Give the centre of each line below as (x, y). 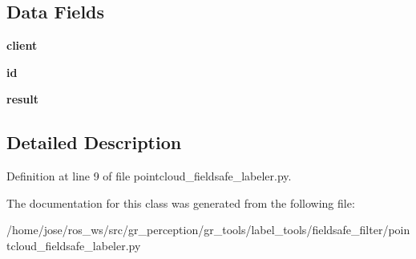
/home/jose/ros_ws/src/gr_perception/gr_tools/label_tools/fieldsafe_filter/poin (208, 230)
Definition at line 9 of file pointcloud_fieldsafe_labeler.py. (149, 176)
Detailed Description (94, 142)
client (22, 45)
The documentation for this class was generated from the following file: (181, 202)
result (23, 99)
